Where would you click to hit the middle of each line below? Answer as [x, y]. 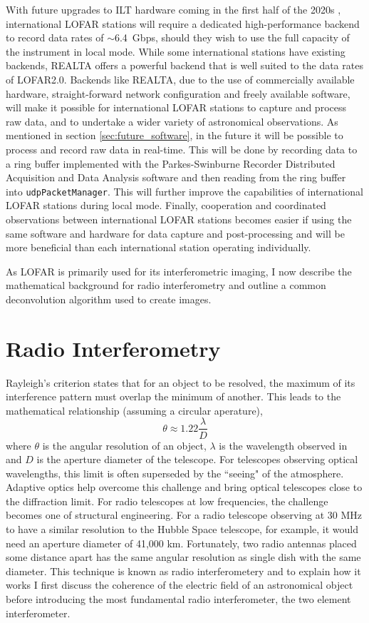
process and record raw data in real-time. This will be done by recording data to [182, 149]
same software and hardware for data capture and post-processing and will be [175, 233]
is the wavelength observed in [283, 445]
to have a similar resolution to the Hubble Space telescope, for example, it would [182, 529]
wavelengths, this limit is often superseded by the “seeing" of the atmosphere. [175, 473]
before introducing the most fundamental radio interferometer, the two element [178, 599]
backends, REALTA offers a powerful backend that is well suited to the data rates [184, 65]
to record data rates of [55, 37]
